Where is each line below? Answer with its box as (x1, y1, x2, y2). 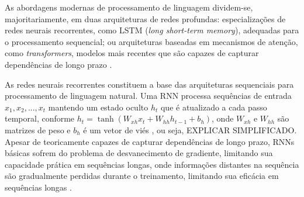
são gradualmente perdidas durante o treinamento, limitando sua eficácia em (5, 170, 279, 182)
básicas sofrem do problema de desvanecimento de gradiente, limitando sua (5, 147, 273, 159)
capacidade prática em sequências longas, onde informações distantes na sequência (5, 158, 299, 170)
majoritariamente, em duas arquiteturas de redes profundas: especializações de (5, 12, 286, 25)
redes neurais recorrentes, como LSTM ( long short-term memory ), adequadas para (5, 24, 299, 36)
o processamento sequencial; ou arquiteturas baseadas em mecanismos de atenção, (5, 35, 298, 47)
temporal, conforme (5, 112, 75, 125)
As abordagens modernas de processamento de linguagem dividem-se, (5, 1, 253, 13)
